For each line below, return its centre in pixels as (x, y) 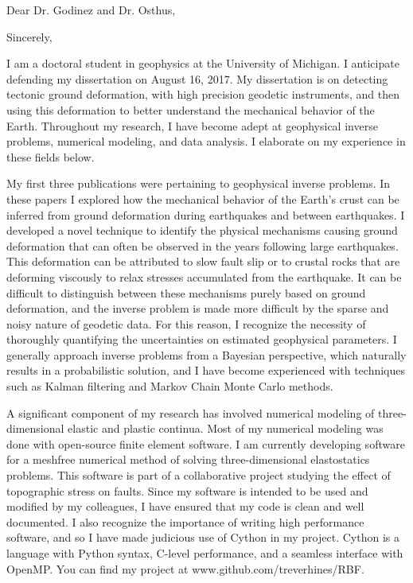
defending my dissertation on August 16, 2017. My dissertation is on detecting (197, 78)
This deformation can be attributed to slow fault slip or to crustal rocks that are (203, 261)
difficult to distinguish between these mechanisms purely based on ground (186, 292)
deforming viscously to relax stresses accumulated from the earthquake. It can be (204, 276)
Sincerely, (29, 36)
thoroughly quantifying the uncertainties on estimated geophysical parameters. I (202, 339)
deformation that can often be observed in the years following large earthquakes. (203, 245)
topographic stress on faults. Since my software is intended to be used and (187, 490)
